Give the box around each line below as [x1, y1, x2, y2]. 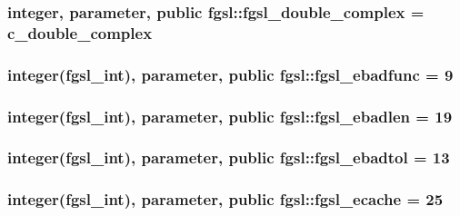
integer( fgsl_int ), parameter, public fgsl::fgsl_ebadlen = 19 [7, 104, 453, 127]
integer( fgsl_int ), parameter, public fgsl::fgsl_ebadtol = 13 [7, 146, 450, 169]
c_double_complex [7, 21, 153, 44]
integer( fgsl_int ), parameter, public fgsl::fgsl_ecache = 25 [7, 188, 444, 211]
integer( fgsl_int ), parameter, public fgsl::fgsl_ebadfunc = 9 [7, 63, 454, 85]
